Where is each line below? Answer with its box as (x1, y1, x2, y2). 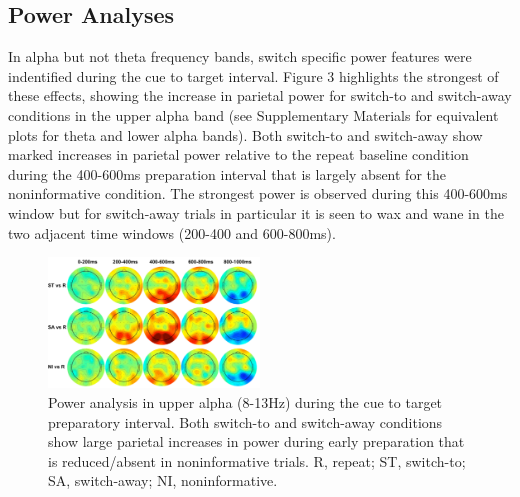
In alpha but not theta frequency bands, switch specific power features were (8, 46, 472, 67)
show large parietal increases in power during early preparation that (48, 431, 465, 452)
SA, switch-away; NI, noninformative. (48, 470, 278, 491)
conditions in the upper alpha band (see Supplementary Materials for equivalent (8, 104, 499, 125)
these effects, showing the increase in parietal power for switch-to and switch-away (8, 85, 512, 106)
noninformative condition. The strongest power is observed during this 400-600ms (8, 183, 508, 204)
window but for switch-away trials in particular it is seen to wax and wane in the (8, 202, 504, 223)
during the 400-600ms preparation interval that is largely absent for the (8, 163, 446, 184)
